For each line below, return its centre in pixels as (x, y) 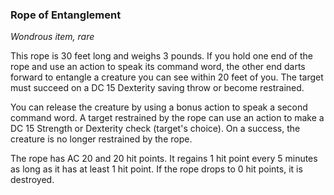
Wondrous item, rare (52, 37)
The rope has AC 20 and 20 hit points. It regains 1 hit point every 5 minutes (164, 159)
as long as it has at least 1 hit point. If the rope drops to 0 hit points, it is (156, 169)
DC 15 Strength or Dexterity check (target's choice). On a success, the (155, 129)
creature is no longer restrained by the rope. (101, 139)
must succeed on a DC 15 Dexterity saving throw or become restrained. (157, 88)
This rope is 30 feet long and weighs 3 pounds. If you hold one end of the (161, 56)
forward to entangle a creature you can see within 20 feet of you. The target (167, 77)
